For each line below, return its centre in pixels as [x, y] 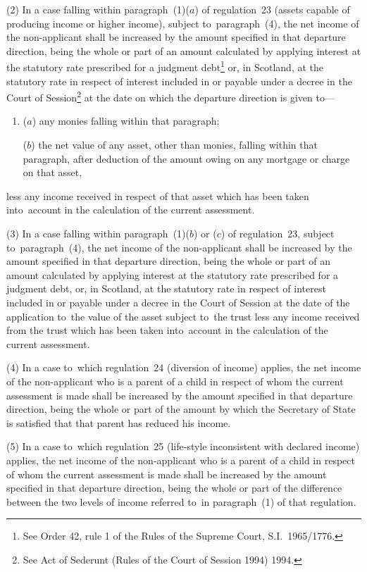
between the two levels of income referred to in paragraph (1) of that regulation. [181, 501]
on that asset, [52, 172]
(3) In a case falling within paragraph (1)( [98, 234]
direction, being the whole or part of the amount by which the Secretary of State [181, 409]
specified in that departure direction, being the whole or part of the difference [174, 488]
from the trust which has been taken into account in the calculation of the [167, 330]
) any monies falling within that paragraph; [126, 121]
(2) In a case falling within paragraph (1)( [98, 9]
